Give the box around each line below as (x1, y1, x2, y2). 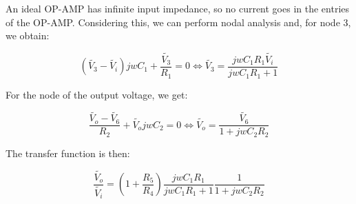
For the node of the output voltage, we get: (6, 87, 188, 101)
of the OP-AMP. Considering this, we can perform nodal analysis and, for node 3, (6, 14, 351, 29)
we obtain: (6, 28, 50, 43)
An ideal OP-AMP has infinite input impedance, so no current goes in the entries (6, 1, 349, 15)
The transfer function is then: (6, 145, 130, 160)
